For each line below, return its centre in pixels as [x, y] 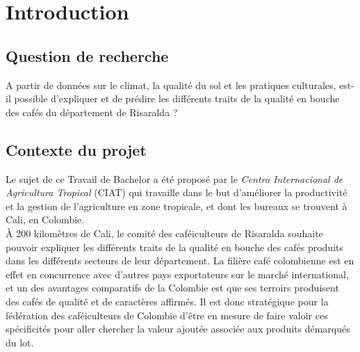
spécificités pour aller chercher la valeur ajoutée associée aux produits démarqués [178, 329]
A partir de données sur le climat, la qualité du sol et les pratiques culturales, [171, 85]
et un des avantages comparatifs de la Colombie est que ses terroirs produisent [172, 288]
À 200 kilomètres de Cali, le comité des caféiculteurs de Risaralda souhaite [164, 233]
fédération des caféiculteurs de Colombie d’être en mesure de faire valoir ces [167, 315]
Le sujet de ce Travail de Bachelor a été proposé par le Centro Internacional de [174, 178]
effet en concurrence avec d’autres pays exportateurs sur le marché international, [177, 274]
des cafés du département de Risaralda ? [92, 112]
